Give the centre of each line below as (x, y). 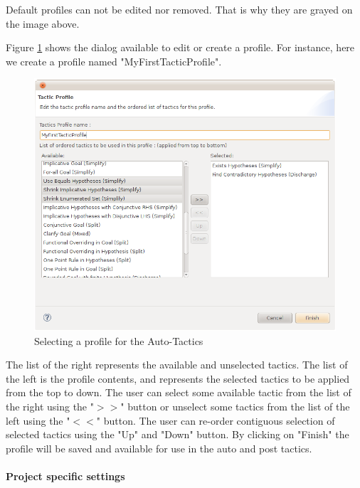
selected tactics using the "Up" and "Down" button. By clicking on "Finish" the (178, 434)
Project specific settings (65, 476)
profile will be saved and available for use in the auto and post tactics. (159, 448)
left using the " (38, 420)
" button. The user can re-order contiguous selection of (216, 420)
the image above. (43, 23)
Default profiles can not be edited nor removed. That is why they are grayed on (179, 9)
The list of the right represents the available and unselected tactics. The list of (177, 365)
